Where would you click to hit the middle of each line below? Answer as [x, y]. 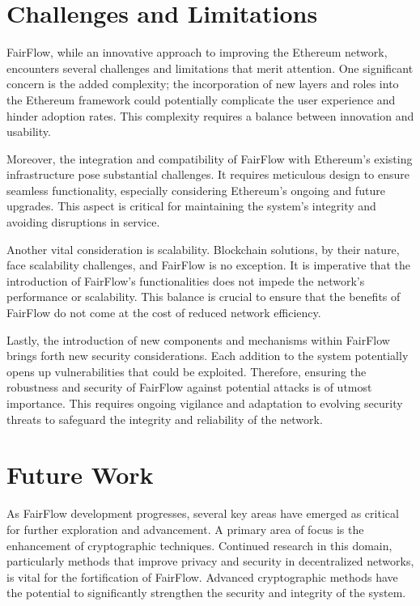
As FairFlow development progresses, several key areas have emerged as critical [203, 513]
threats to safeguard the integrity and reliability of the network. [165, 419]
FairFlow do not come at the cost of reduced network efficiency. [164, 313]
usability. [29, 131]
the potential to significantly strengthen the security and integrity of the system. [206, 593]
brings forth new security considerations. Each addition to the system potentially [208, 356]
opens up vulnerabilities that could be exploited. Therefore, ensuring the [187, 371]
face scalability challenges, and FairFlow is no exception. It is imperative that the [208, 265]
